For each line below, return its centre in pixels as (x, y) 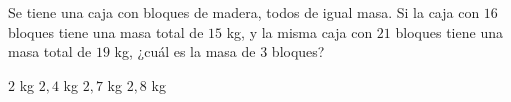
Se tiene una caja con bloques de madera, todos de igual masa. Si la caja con (244, 12)
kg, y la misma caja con (299, 31)
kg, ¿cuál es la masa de (185, 51)
